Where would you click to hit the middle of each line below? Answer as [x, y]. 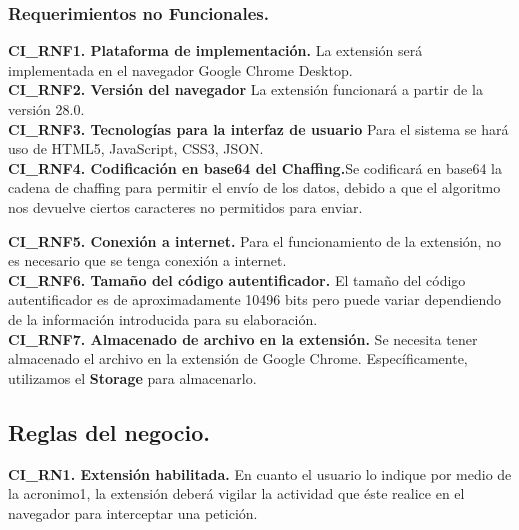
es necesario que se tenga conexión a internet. [147, 260]
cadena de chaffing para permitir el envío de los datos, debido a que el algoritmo [254, 187]
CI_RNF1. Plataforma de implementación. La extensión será [215, 50]
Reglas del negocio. [109, 431]
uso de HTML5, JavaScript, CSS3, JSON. [136, 148]
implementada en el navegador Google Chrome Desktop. [180, 69]
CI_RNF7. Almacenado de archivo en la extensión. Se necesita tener [243, 338]
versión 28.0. [46, 109]
